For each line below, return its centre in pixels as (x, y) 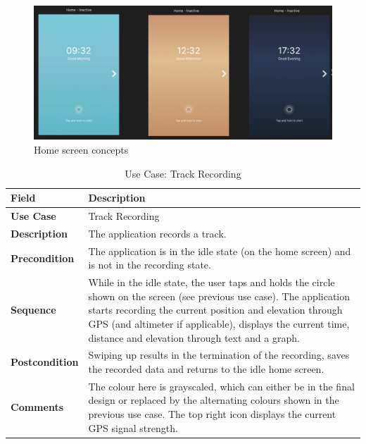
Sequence (33, 310)
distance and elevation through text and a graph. (194, 337)
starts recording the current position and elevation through (215, 310)
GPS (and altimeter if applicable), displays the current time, (219, 323)
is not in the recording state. (150, 265)
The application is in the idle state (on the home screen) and (220, 251)
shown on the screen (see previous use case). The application (219, 296)
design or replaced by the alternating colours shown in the (214, 400)
